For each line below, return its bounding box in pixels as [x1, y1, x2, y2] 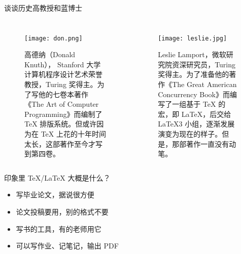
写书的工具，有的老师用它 [16, 223, 101, 234]
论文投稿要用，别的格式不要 [16, 206, 109, 217]
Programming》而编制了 [24, 108, 102, 119]
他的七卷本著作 [38, 89, 88, 99]
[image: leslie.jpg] [158, 34, 227, 42]
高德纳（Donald [24, 49, 76, 60]
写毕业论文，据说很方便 [16, 189, 94, 200]
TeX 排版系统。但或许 [24, 118, 97, 129]
